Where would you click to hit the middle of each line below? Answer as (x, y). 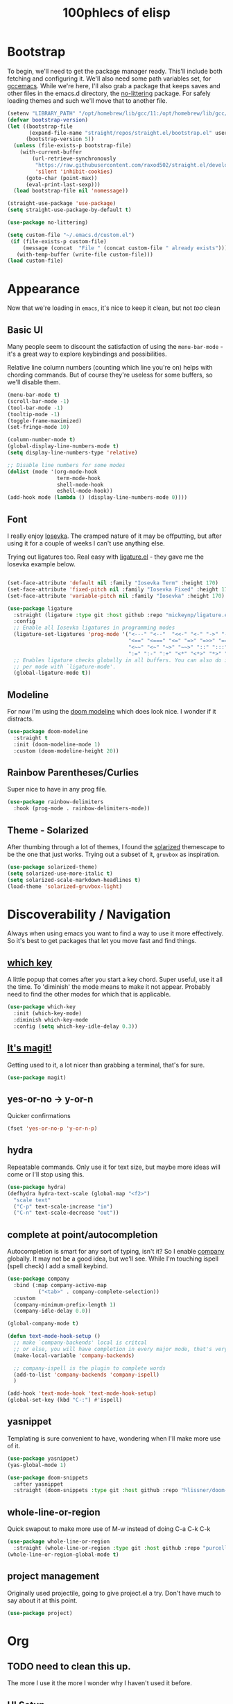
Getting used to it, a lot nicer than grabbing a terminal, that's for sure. (106, 1065)
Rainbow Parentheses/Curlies (73, 772)
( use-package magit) (37, 1078)
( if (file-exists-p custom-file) (59, 241)
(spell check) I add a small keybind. (58, 1266)
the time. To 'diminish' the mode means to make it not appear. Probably (109, 987)
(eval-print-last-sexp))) (63, 185)
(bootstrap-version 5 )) (60, 139)
